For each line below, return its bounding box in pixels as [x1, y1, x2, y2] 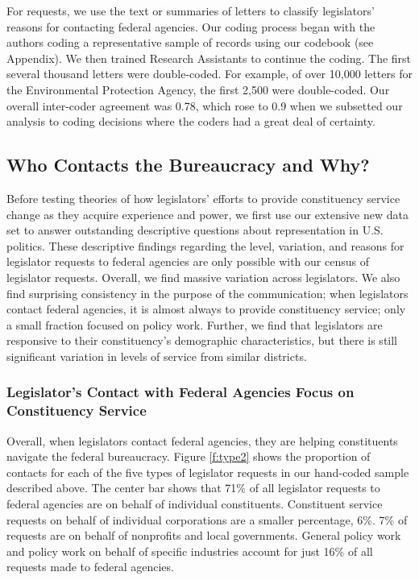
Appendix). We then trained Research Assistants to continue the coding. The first [6, 49, 412, 66]
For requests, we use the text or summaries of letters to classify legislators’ [6, 2, 375, 19]
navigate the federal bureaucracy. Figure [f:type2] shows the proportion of [6, 448, 371, 465]
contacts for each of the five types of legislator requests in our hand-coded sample [6, 463, 409, 480]
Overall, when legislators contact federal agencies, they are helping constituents [6, 432, 398, 449]
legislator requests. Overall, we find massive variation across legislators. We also [6, 268, 400, 285]
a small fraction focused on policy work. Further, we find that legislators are [6, 316, 383, 333]
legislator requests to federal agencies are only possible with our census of [6, 253, 369, 270]
